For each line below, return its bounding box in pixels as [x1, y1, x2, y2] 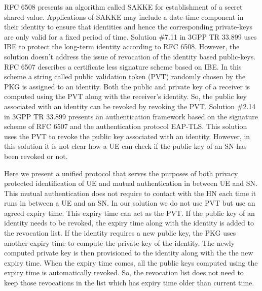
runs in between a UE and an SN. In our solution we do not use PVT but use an [4, 198, 255, 208]
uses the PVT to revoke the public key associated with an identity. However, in [4, 131, 250, 141]
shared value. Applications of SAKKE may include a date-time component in [4, 11, 244, 22]
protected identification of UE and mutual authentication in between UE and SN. [4, 178, 257, 188]
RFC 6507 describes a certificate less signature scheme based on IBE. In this [4, 61, 242, 72]
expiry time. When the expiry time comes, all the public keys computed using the [4, 257, 258, 268]
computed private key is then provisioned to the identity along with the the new [4, 247, 253, 258]
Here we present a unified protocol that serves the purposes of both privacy [4, 168, 238, 178]
